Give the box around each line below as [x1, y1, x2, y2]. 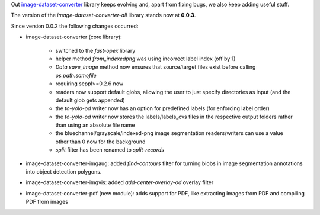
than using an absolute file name [55, 121, 135, 129]
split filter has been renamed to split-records [55, 146, 164, 153]
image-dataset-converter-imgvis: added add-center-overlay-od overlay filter [25, 179, 214, 186]
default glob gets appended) [55, 97, 126, 104]
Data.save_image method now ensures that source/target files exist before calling [55, 63, 256, 70]
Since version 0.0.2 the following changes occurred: [11, 23, 139, 30]
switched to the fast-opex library [55, 47, 136, 54]
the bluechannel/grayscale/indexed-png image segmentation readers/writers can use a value [55, 130, 284, 137]
